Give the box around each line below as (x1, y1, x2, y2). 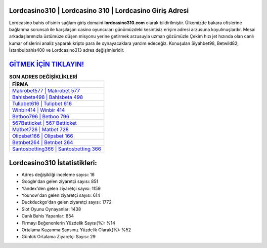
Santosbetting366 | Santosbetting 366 (12, 145, 101, 152)
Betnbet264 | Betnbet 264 (12, 139, 74, 146)
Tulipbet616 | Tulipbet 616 (12, 100, 72, 107)
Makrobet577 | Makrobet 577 (12, 87, 80, 94)
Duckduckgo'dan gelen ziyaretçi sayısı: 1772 (21, 199, 112, 205)
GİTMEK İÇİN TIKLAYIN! (9, 60, 84, 69)
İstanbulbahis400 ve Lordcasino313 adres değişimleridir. (9, 47, 125, 53)
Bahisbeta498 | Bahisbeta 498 (12, 94, 84, 101)
